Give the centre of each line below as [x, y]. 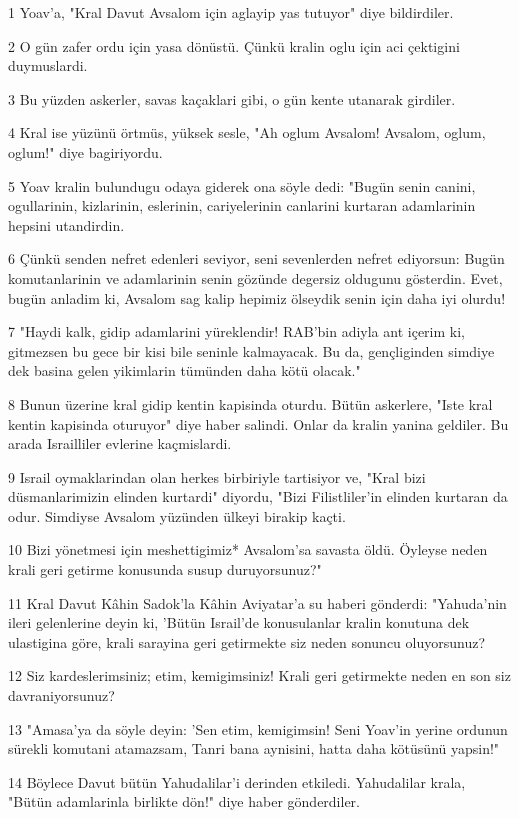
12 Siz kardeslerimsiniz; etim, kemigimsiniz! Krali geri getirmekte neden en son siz [259, 675]
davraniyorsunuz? [61, 695]
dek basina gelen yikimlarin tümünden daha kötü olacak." [184, 370]
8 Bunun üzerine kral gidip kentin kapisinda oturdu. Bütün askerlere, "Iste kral [250, 403]
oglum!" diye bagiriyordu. [85, 151]
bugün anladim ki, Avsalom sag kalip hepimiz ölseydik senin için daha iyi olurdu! [257, 297]
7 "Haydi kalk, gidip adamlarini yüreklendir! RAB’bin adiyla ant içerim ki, [236, 331]
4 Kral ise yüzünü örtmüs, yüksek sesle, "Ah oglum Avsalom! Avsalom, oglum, [247, 132]
